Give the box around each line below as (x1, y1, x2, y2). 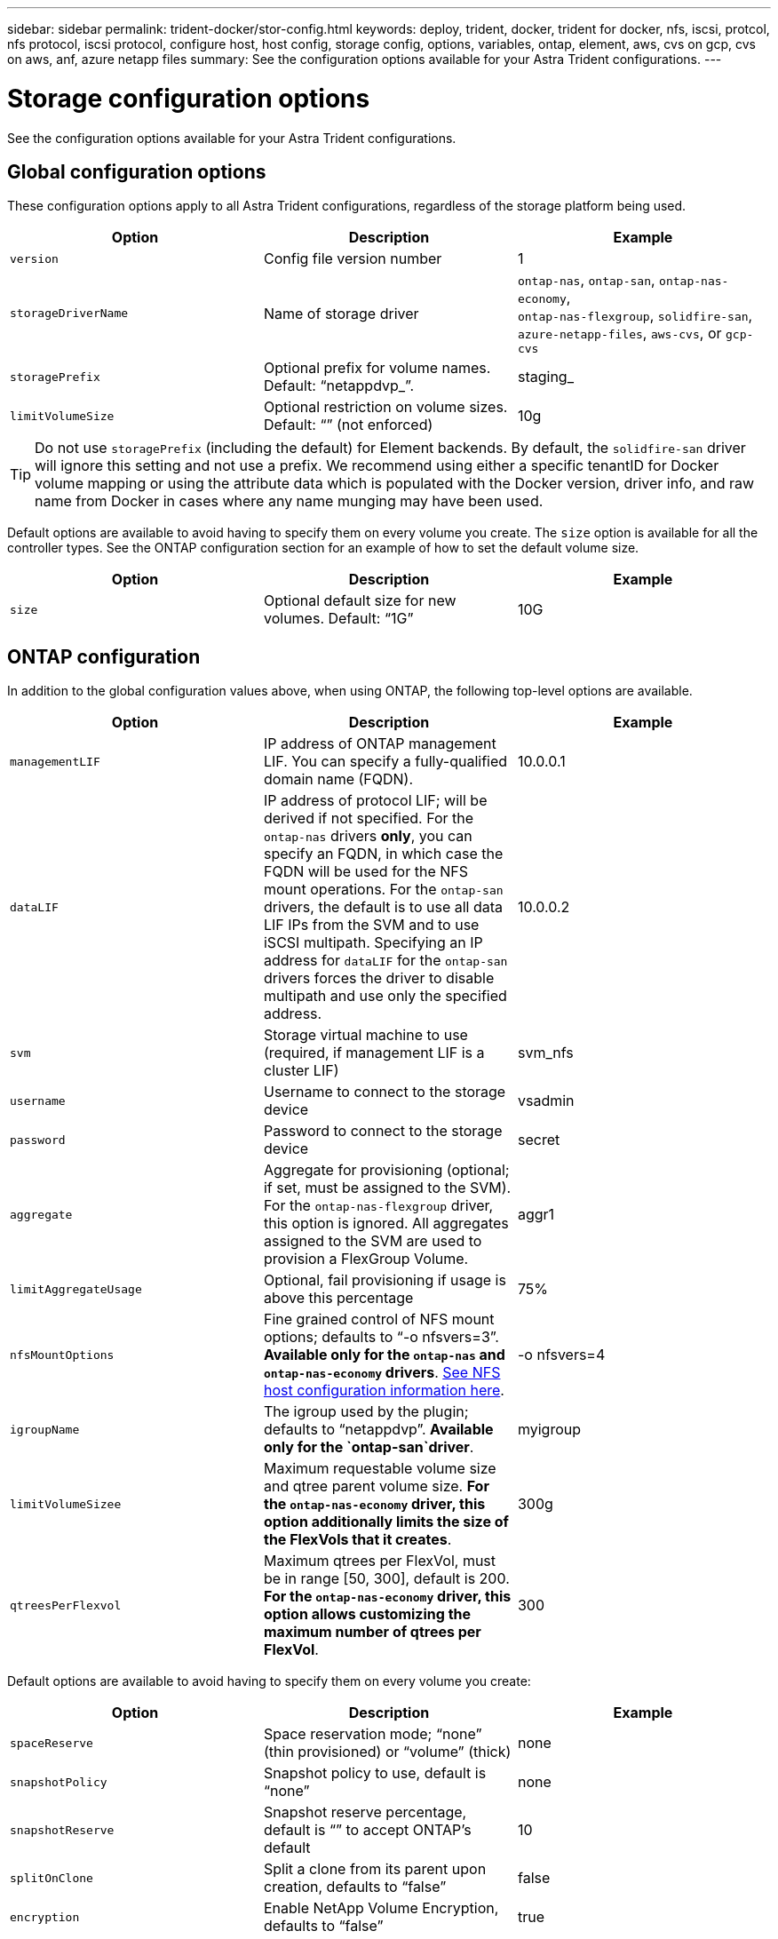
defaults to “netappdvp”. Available (263, 1420, 494, 1439)
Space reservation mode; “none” (263, 1725, 482, 1744)
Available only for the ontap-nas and (263, 1346, 505, 1364)
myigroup (517, 1420, 582, 1439)
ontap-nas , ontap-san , (517, 271, 655, 290)
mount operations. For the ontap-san (263, 880, 504, 899)
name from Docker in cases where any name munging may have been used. (35, 492, 544, 511)
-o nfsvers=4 (517, 1346, 606, 1364)
